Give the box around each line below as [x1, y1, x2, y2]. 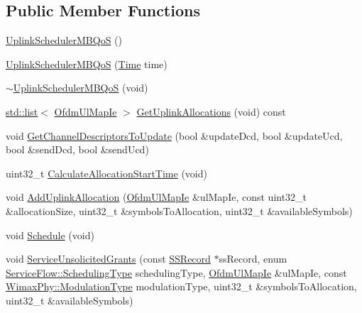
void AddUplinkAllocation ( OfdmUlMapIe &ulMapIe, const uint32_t [6, 190, 307, 204]
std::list [6, 104, 38, 119]
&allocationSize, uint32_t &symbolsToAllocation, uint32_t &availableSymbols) [6, 203, 353, 218]
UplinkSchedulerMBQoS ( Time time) [6, 56, 168, 71]
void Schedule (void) [6, 227, 94, 242]
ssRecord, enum [219, 251, 287, 266]
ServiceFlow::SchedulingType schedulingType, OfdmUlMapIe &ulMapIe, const [6, 265, 347, 280]
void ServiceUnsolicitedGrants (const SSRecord [6, 251, 211, 266]
